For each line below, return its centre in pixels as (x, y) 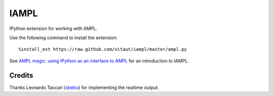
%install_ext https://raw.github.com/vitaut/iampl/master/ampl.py (103, 49)
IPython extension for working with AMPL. (53, 28)
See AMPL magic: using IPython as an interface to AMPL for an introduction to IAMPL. (99, 60)
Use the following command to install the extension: (63, 38)
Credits (21, 75)
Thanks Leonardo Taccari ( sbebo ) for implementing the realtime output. (84, 87)
